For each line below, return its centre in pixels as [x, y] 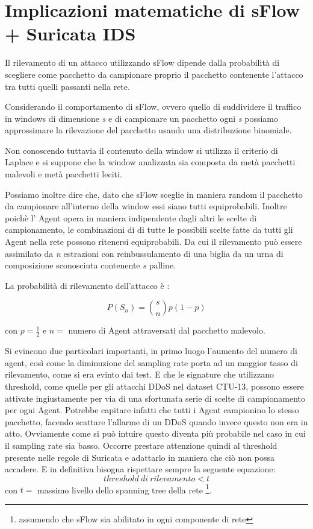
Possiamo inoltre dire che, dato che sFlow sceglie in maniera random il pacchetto [154, 194]
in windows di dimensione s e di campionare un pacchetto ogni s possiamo [141, 118]
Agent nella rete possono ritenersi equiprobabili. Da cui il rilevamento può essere [153, 242]
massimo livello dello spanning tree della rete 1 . [125, 489]
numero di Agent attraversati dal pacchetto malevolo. [167, 330]
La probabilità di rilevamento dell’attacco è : [87, 285]
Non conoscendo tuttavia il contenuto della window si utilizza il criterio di [141, 150]
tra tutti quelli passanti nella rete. [67, 86]
